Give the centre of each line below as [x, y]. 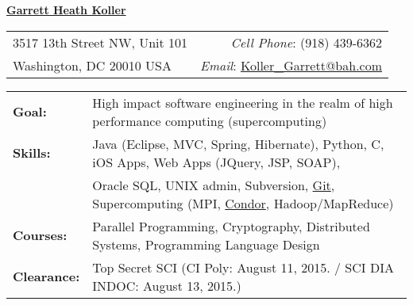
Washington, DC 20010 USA [92, 65]
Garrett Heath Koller [66, 10]
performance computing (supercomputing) [210, 120]
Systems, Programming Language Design [206, 244]
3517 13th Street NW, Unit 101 [100, 42]
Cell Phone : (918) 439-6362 [307, 42]
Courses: [40, 235]
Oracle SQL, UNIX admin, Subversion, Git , [214, 185]
